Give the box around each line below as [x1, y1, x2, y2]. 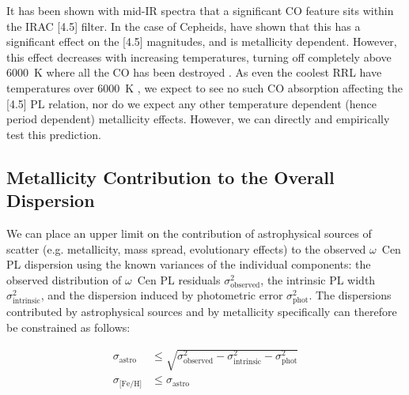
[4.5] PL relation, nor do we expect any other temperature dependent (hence [6, 95, 377, 111]
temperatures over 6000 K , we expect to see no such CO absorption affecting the [6, 79, 403, 96]
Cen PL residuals [137, 271, 221, 288]
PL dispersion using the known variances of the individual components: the [6, 256, 371, 273]
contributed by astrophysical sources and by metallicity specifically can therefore [6, 303, 397, 320]
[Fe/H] [119, 379, 142, 388]
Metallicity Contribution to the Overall [6, 164, 335, 189]
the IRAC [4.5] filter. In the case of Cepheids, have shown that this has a [6, 17, 361, 34]
